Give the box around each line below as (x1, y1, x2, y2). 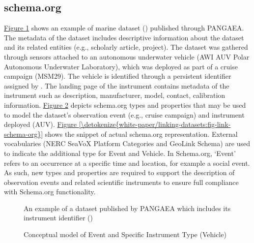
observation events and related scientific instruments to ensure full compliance (4, 177, 239, 187)
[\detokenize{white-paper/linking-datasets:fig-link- (79, 119, 231, 129)
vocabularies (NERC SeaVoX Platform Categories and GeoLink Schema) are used (4, 138, 250, 149)
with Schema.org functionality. (4, 186, 96, 197)
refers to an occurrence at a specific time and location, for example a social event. (4, 157, 250, 168)
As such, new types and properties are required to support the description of (4, 167, 235, 178)
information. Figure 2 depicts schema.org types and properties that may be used (4, 99, 246, 110)
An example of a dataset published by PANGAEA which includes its (24, 203, 231, 213)
